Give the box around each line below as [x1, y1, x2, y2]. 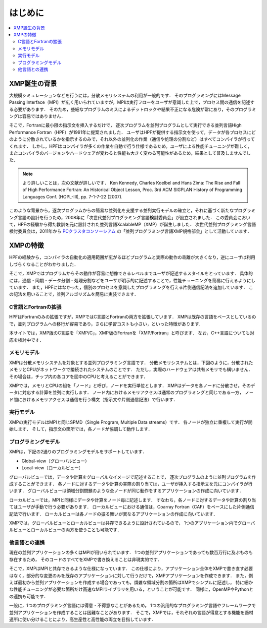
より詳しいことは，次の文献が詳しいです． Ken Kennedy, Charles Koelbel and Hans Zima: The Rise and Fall [22, 180, 241, 186]
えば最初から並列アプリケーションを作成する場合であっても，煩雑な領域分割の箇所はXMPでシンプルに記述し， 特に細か [9, 579, 253, 585]
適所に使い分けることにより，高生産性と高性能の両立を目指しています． [9, 616, 156, 622]
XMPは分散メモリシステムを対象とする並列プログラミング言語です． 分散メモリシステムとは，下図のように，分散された [9, 360, 253, 366]
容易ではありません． [22, 113, 66, 119]
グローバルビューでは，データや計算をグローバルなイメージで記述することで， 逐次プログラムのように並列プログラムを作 [9, 474, 257, 480]
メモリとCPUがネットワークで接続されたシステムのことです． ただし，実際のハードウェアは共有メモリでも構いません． [9, 367, 253, 373]
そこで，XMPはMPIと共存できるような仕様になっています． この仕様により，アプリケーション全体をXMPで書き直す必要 [9, 565, 253, 571]
